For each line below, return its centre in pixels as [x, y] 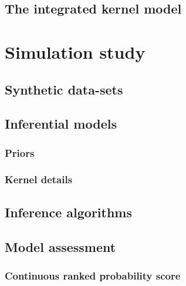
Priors [20, 152]
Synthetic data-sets [64, 89]
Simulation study [75, 51]
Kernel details [39, 179]
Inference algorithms [68, 212]
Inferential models [61, 124]
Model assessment [60, 246]
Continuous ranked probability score [93, 275]
